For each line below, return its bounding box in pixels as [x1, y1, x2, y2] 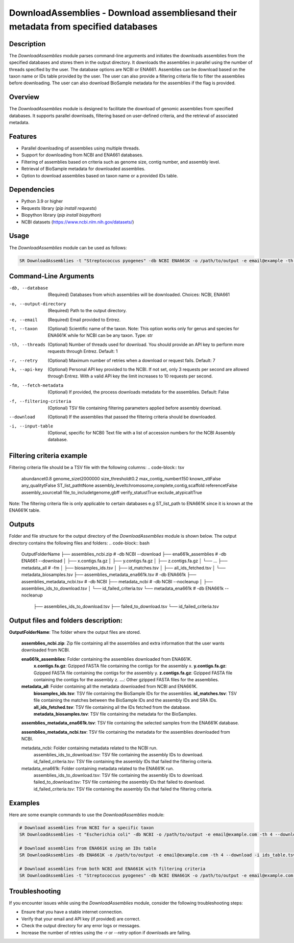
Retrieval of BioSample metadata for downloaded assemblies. [21, 166, 146, 172]
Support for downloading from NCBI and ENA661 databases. [21, 152, 144, 158]
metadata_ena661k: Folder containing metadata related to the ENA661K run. [21, 765, 174, 771]
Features [9, 132, 37, 141]
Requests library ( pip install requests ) [21, 205, 97, 211]
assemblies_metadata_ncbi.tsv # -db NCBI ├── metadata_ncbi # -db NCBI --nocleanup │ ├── [21, 578, 213, 584]
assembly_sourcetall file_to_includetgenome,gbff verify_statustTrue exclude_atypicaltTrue [21, 489, 202, 495]
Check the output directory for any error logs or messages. [21, 923, 141, 929]
